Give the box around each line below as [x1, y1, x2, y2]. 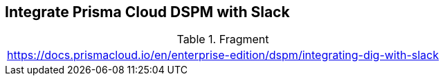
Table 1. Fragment [176, 32, 269, 47]
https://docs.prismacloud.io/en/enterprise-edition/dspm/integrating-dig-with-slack [7, 48, 439, 62]
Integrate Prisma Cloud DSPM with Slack [5, 3, 290, 21]
